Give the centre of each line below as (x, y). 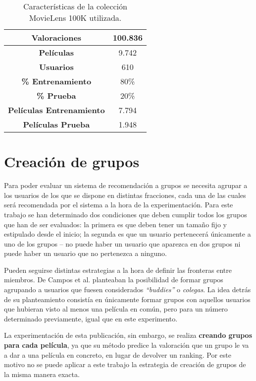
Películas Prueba (56, 124)
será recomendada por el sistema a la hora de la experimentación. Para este (119, 205)
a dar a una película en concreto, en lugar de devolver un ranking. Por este (118, 354)
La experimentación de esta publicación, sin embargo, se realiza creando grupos (128, 335)
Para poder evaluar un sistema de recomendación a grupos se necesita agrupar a (126, 185)
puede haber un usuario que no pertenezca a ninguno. (85, 253)
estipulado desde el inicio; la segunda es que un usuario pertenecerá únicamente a (128, 234)
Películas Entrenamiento (56, 110)
